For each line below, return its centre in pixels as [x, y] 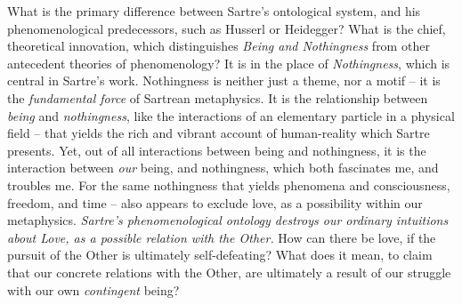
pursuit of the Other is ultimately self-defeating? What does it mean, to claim [220, 255]
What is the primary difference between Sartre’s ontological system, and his [214, 11]
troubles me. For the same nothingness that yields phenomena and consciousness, [229, 185]
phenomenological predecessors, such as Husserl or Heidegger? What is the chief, [227, 28]
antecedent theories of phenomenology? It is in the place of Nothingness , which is [229, 63]
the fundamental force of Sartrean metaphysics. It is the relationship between [218, 97]
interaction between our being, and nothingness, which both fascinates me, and [223, 168]
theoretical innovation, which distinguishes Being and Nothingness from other [219, 46]
